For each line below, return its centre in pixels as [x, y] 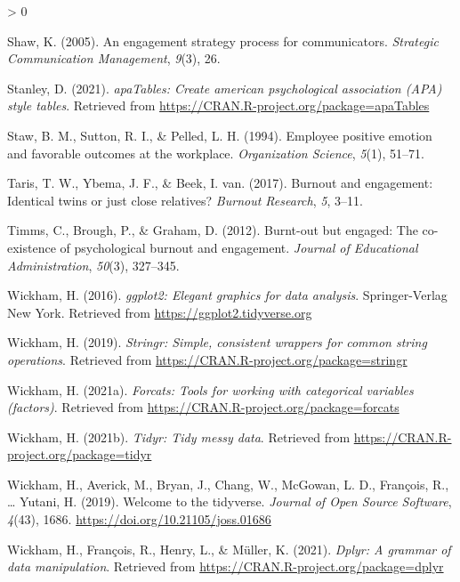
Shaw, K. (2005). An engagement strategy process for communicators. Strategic [223, 40]
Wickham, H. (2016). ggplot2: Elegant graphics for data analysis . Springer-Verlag [227, 295]
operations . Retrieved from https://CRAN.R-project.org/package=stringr [207, 359]
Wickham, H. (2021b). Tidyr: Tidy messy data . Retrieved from [179, 436]
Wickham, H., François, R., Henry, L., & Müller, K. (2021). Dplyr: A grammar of [229, 549]
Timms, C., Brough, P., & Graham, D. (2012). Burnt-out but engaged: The [213, 230]
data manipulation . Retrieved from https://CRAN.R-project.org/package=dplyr [226, 566]
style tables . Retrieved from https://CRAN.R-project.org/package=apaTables [218, 105]
